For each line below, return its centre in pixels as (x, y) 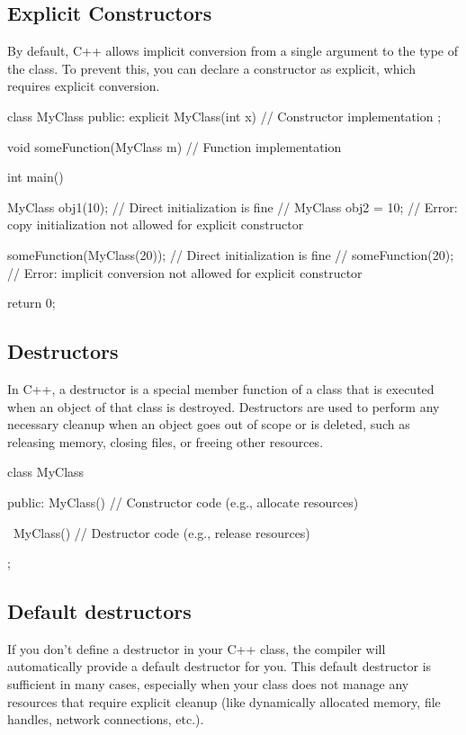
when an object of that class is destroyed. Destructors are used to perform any (224, 406)
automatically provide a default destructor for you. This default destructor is (220, 666)
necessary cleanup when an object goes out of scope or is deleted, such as (209, 424)
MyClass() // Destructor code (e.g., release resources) (161, 532)
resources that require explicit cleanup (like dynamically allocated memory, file (224, 701)
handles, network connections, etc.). (106, 719)
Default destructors (99, 611)
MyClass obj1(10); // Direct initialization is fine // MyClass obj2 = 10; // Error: (233, 206)
